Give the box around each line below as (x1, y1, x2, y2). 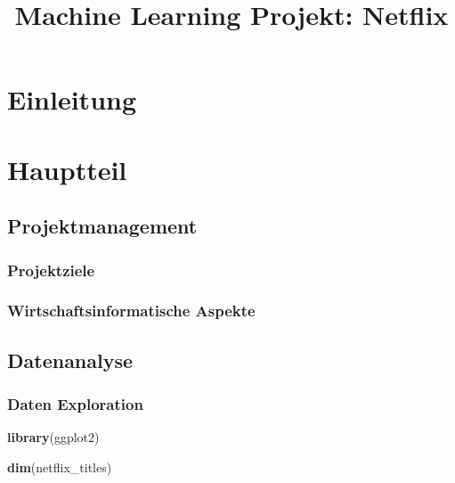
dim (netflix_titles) (7, 458, 112, 476)
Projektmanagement (7, 212, 198, 240)
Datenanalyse (7, 346, 134, 373)
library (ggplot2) (7, 428, 100, 446)
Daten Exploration (7, 393, 143, 415)
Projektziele (7, 258, 95, 281)
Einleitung (7, 81, 137, 118)
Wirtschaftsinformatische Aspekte (7, 299, 256, 322)
